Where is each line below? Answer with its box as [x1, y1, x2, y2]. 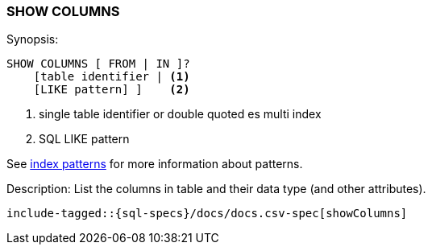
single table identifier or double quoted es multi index [39, 107, 322, 121]
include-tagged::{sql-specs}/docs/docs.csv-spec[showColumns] [6, 207, 408, 220]
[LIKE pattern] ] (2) [33, 83, 190, 97]
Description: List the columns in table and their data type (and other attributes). [6, 182, 426, 196]
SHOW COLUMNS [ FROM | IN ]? [6, 57, 190, 71]
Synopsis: [6, 32, 59, 47]
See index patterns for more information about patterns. [6, 157, 303, 171]
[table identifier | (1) [33, 70, 190, 84]
